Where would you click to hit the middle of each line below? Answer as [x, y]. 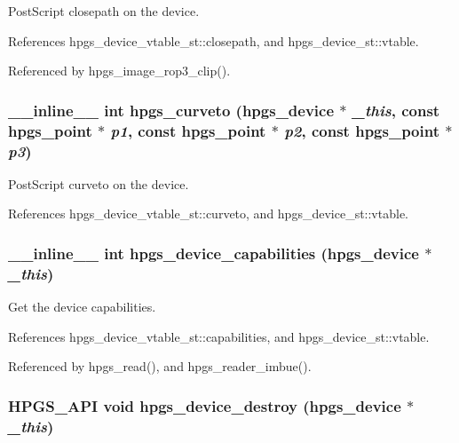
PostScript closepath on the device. [104, 11]
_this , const [396, 110]
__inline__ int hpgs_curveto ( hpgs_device [171, 110]
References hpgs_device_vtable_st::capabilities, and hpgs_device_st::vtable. [219, 336]
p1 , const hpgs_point [188, 130]
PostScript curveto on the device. [99, 183]
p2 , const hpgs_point [362, 130]
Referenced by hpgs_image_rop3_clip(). [119, 71]
